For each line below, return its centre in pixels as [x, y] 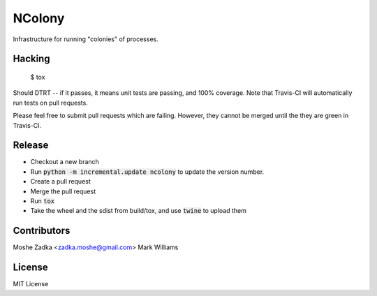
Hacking [31, 59]
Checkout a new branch [65, 162]
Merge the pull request [63, 191]
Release [31, 146]
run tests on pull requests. [51, 103]
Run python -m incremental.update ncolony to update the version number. [147, 172]
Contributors [42, 231]
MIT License [31, 284]
